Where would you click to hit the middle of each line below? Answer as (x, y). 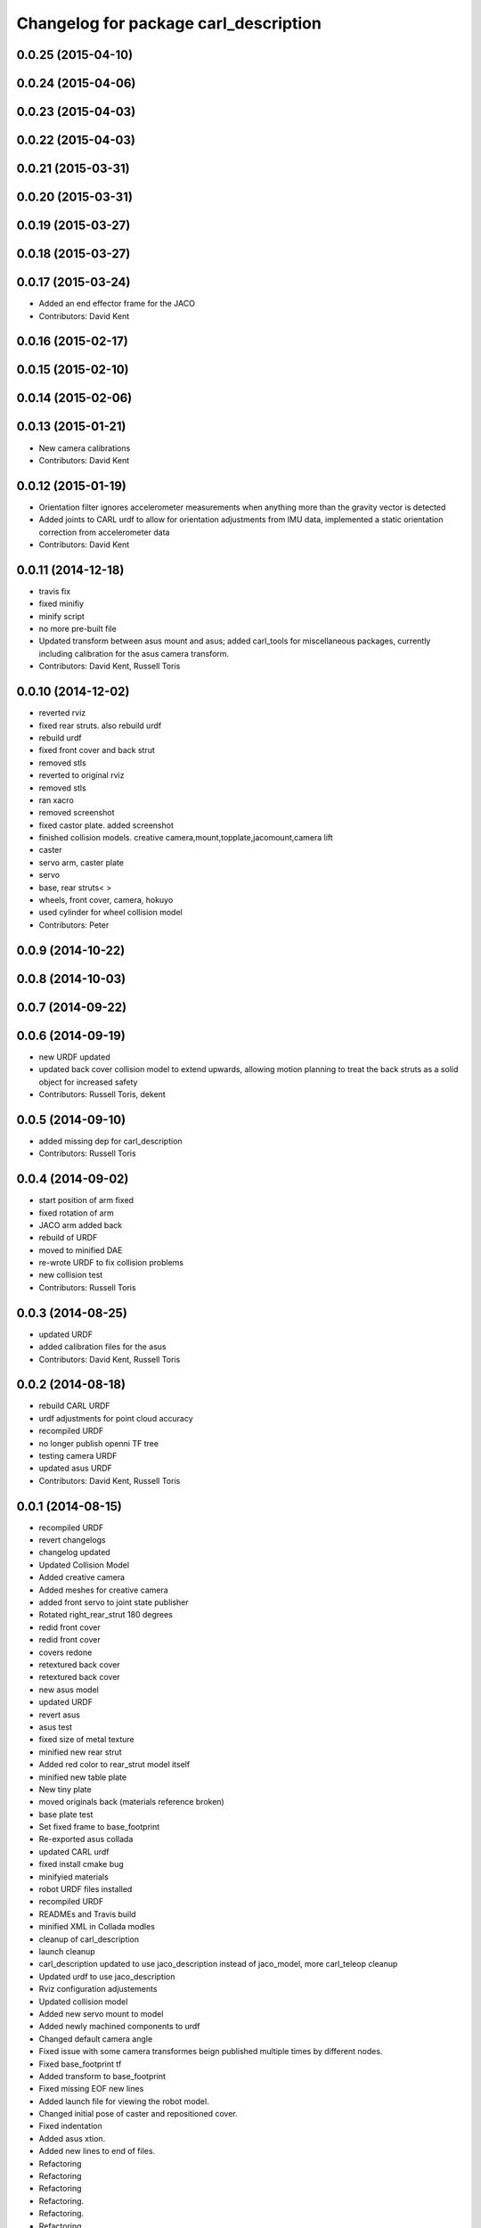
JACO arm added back (81, 1225)
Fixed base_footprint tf (80, 2064)
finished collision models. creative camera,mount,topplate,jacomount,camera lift (186, 838)
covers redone (65, 1652)
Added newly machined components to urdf (119, 2027)
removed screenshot (77, 813)
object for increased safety (88, 1082)
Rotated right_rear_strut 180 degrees (106, 1615)
